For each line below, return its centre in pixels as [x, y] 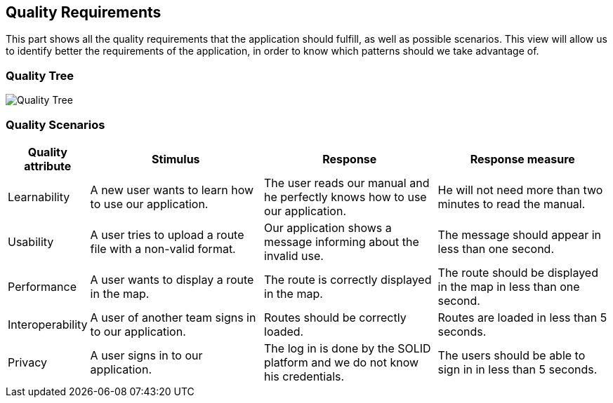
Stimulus [176, 159]
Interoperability [48, 324]
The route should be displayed [518, 272]
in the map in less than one [509, 286]
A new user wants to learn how [172, 190]
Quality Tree [40, 75]
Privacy [27, 362]
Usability [31, 241]
